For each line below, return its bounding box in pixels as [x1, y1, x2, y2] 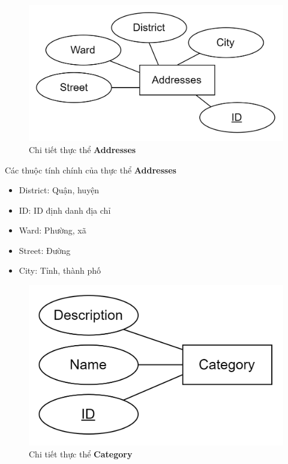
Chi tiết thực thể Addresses [29, 143, 136, 155]
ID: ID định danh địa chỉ [19, 203, 111, 216]
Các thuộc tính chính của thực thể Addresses [5, 163, 176, 176]
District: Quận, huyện [19, 184, 100, 196]
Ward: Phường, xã [19, 224, 86, 237]
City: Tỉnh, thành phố [19, 264, 101, 277]
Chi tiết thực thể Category [29, 447, 133, 460]
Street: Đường [19, 244, 71, 256]
